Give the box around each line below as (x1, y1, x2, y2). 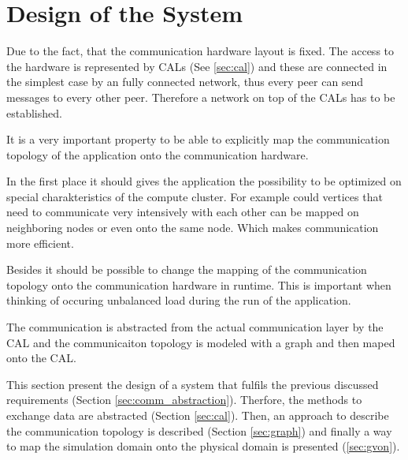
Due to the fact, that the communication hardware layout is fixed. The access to (6, 43, 395, 59)
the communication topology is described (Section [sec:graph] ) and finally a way (6, 422, 392, 439)
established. (6, 104, 62, 121)
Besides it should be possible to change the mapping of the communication (6, 261, 367, 278)
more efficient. (6, 234, 74, 251)
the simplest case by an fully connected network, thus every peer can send (6, 73, 364, 90)
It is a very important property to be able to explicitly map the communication (6, 131, 390, 148)
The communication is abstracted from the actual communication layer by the (6, 319, 384, 335)
